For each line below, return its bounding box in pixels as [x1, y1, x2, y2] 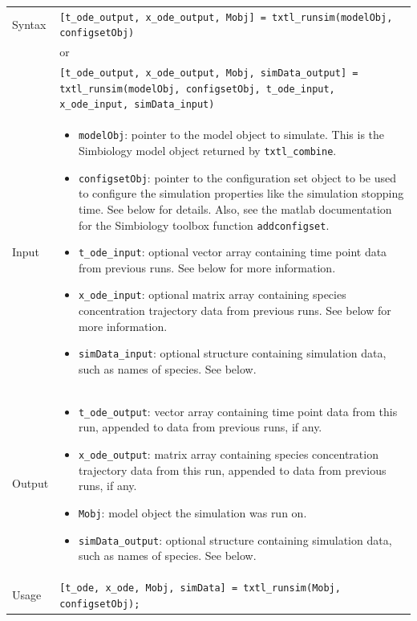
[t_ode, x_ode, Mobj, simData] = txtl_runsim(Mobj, [59, 582, 341, 594]
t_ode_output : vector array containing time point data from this [78, 402, 398, 419]
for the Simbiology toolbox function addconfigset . [78, 216, 330, 233]
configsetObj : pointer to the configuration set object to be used [78, 169, 397, 186]
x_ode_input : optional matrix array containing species [78, 286, 346, 303]
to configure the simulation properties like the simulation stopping [78, 185, 404, 202]
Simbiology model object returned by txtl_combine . [78, 142, 337, 159]
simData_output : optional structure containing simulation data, [78, 531, 392, 548]
